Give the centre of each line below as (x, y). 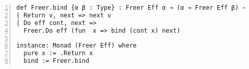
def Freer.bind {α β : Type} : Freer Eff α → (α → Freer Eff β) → (131, 8)
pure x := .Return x (58, 53)
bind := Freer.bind (57, 61)
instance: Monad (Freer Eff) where (77, 46)
